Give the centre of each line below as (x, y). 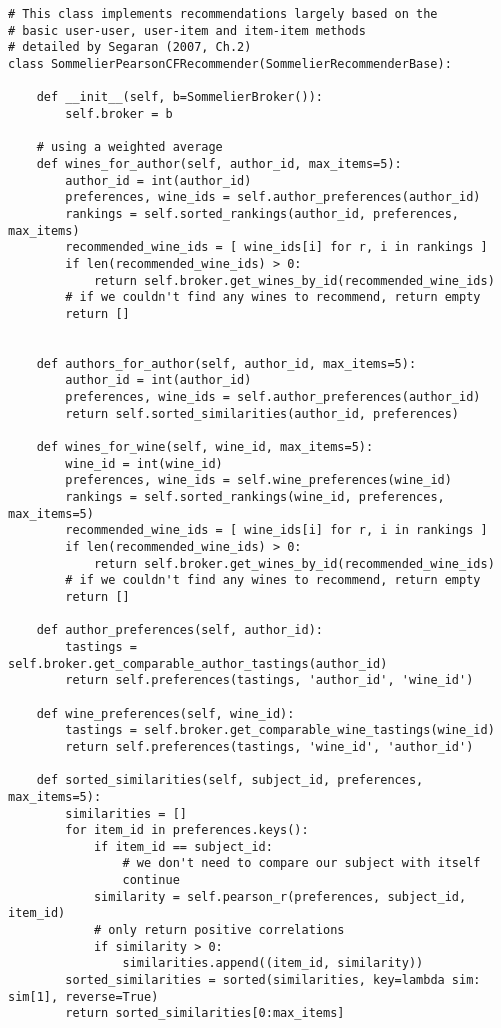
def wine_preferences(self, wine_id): (165, 713)
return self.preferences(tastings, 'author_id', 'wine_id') (269, 680)
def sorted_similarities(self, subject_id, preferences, (230, 780)
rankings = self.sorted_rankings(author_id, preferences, (262, 213)
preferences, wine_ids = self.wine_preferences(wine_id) (258, 480)
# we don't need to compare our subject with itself (301, 863)
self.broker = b (119, 113)
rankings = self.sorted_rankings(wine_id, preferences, (255, 497)
